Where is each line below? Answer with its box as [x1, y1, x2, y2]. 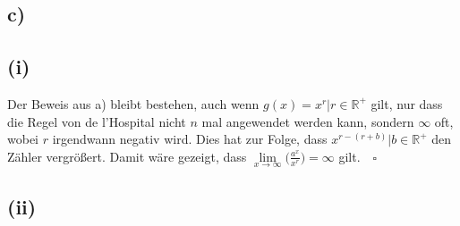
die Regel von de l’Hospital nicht [7, 112, 186, 130]
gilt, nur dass [371, 94, 443, 113]
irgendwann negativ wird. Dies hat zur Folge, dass [52, 130, 328, 148]
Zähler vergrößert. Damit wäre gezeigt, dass [7, 146, 247, 165]
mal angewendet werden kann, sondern [201, 112, 414, 130]
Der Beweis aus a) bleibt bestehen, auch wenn [7, 94, 260, 113]
